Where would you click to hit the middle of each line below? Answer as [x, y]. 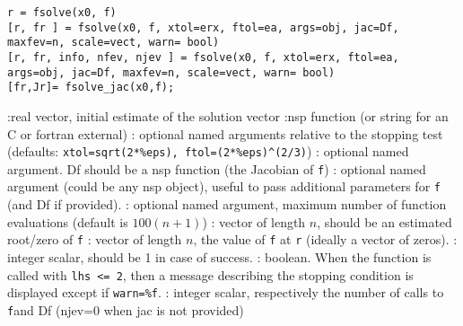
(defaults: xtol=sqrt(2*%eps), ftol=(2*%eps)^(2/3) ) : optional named [208, 151]
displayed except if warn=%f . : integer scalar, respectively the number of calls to [226, 292]
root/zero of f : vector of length [95, 239]
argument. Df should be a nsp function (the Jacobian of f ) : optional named [217, 168]
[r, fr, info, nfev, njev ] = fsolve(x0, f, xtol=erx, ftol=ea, [203, 57]
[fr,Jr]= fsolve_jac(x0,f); [91, 88]
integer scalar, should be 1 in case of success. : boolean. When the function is [219, 256]
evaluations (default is [68, 221]
